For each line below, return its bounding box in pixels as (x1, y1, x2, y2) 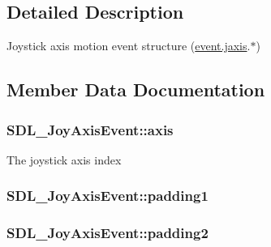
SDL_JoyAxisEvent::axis (6, 119, 174, 139)
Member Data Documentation (6, 77, 265, 102)
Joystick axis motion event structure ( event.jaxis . (6, 37, 251, 54)
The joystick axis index (6, 151, 122, 168)
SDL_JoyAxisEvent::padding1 (6, 185, 209, 206)
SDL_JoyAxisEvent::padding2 (6, 223, 209, 243)
